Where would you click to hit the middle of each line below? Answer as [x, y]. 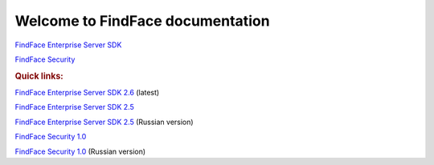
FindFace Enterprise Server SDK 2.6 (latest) [87, 92]
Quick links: [39, 76]
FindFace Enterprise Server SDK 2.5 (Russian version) [104, 122]
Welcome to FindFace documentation [142, 21]
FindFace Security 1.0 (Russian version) [80, 151]
